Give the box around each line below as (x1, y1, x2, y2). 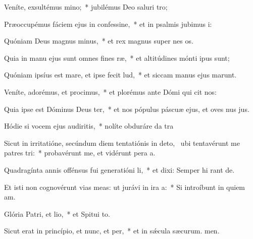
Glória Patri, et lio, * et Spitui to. (4, 208, 111, 219)
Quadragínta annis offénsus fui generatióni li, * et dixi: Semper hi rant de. (4, 164, 235, 175)
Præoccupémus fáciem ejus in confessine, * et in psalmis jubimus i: (4, 18, 212, 29)
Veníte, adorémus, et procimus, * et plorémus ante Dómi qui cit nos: (4, 86, 217, 97)
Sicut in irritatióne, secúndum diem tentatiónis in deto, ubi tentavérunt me (4, 137, 240, 148)
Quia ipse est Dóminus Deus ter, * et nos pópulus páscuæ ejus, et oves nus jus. (4, 103, 249, 114)
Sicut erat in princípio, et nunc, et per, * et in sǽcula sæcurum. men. (4, 225, 220, 236)
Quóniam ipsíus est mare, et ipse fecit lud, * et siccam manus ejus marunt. (4, 69, 237, 80)
